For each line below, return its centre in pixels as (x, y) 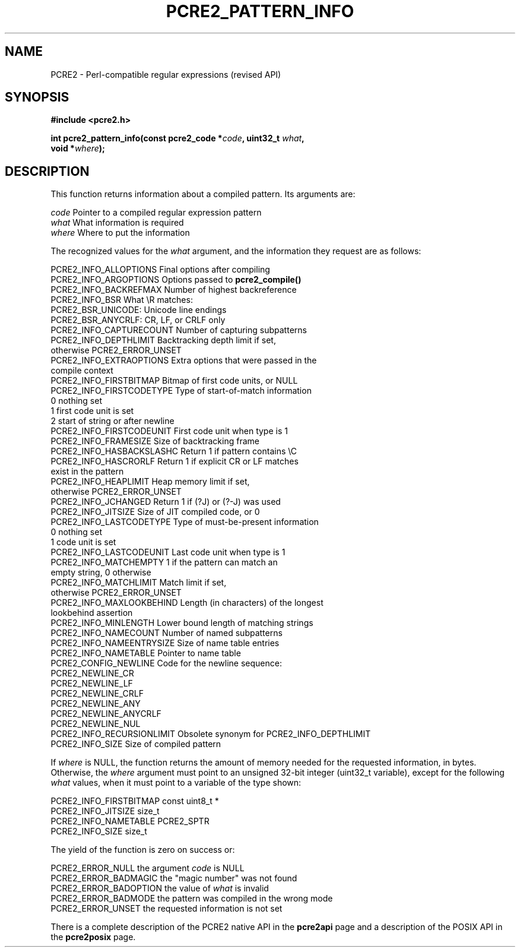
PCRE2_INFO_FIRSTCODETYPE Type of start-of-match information (181, 391)
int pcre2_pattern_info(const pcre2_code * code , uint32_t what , (177, 138)
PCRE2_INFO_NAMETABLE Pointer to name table (146, 653)
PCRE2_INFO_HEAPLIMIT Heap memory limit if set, (150, 482)
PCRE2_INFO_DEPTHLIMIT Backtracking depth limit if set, (163, 340)
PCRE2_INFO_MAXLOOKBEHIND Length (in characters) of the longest (187, 603)
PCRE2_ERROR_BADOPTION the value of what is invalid (160, 888)
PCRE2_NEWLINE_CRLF (97, 694)
